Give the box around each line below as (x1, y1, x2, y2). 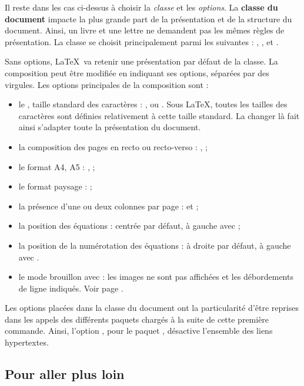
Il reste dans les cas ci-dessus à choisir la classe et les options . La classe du (5, 1, 278, 13)
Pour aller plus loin (5, 365, 125, 383)
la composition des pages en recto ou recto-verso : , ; (18, 140, 208, 153)
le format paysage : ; (18, 180, 92, 192)
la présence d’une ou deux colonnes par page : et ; (18, 199, 199, 212)
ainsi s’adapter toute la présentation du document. (18, 121, 201, 133)
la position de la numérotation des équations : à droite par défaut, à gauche (18, 239, 291, 251)
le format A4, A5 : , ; (18, 160, 95, 172)
